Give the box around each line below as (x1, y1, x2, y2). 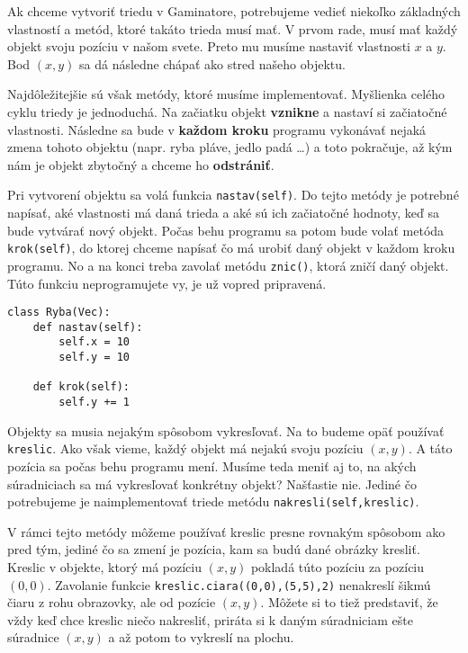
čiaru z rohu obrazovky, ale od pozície (7, 593, 216, 612)
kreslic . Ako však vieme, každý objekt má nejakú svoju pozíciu (7, 439, 364, 458)
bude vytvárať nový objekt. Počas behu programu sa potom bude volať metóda (7, 220, 445, 239)
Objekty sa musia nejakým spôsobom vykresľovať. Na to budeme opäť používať (7, 421, 445, 440)
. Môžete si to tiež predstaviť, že (260, 593, 438, 612)
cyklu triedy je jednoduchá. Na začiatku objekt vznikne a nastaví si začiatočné (7, 102, 447, 121)
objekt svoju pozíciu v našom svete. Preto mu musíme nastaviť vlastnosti (7, 37, 410, 56)
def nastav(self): (32, 320, 143, 334)
